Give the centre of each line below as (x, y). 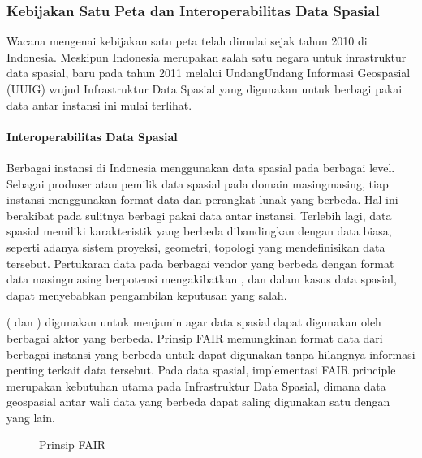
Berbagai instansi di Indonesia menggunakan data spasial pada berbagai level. (201, 167)
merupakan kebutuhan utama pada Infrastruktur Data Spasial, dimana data (196, 385)
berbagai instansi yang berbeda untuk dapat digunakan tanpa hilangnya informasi (211, 354)
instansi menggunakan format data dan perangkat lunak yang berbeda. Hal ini (202, 199)
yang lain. (31, 417)
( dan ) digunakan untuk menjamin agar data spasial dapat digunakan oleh (194, 322)
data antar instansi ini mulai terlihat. (99, 104)
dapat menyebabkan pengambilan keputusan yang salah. (147, 294)
